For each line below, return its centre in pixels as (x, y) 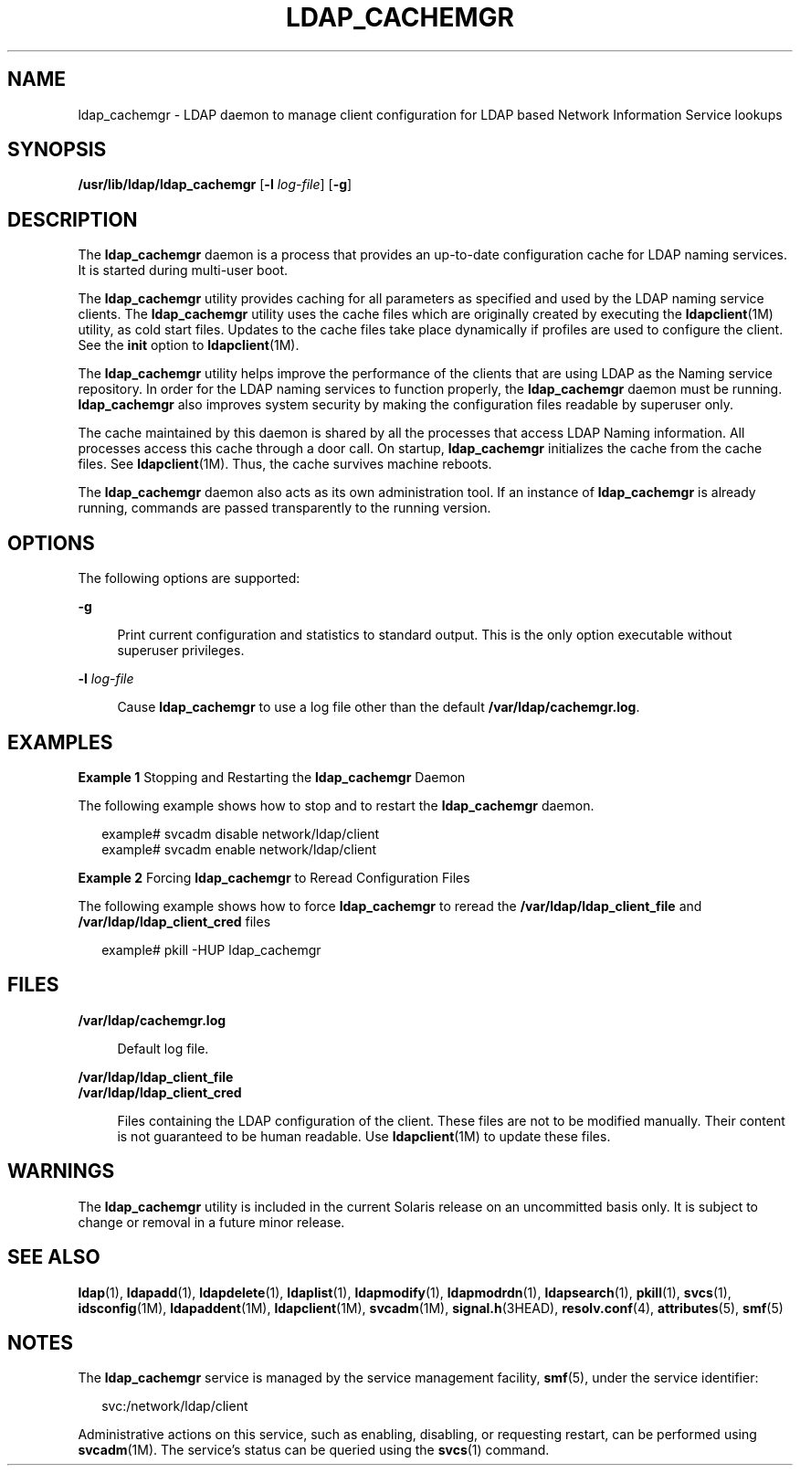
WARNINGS (61, 1171)
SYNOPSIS (57, 150)
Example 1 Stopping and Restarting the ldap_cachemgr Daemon (272, 777)
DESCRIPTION (73, 219)
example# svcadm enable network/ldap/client (239, 849)
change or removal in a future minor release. (211, 1222)
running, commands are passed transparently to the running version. (284, 508)
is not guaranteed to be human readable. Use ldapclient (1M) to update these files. (364, 1136)
